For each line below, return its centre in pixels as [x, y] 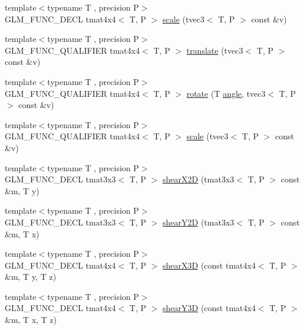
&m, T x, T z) [31, 320]
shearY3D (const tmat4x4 [209, 308]
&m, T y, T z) [31, 277]
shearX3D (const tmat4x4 [209, 265]
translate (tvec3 [215, 50]
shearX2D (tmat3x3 [199, 179]
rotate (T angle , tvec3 [226, 93]
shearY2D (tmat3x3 [199, 222]
